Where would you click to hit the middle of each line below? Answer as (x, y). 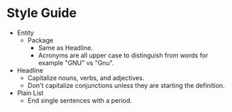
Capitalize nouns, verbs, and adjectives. (86, 78)
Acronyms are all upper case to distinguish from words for (123, 55)
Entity (26, 33)
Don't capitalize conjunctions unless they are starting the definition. (126, 85)
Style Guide (42, 13)
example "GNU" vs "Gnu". (76, 62)
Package (40, 40)
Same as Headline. (66, 47)
